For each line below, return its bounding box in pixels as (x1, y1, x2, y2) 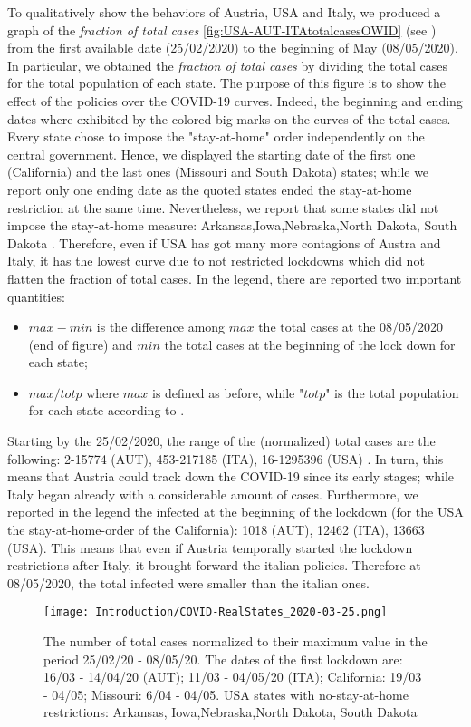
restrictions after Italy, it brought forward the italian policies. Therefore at (7, 556, 421, 575)
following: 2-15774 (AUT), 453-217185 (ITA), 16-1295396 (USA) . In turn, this (7, 449, 444, 468)
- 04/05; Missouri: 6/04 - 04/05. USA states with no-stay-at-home (43, 684, 409, 703)
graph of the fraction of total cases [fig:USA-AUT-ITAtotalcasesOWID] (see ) (7, 20, 437, 39)
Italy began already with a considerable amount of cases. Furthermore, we (7, 484, 418, 503)
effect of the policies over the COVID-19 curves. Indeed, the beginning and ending (7, 91, 463, 110)
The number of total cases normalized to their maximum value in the (43, 632, 428, 651)
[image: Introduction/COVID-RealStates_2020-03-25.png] (43, 606, 388, 619)
